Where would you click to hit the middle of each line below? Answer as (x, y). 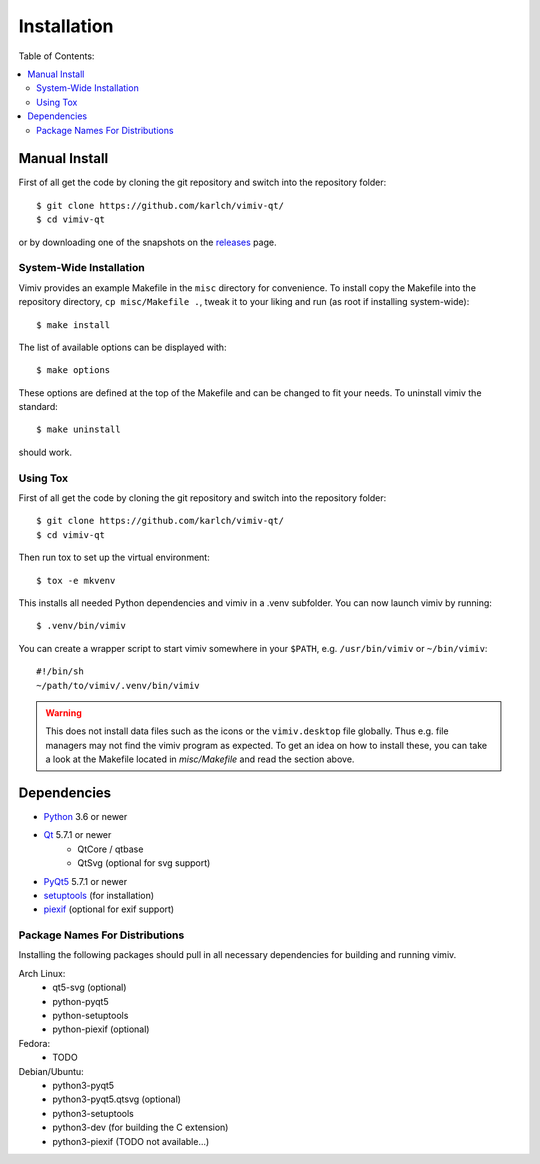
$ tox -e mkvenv (76, 580)
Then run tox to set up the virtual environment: (114, 557)
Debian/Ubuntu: (51, 1071)
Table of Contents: (56, 56)
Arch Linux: (42, 973)
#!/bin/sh (60, 671)
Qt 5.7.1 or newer (77, 835)
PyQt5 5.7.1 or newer (85, 881)
